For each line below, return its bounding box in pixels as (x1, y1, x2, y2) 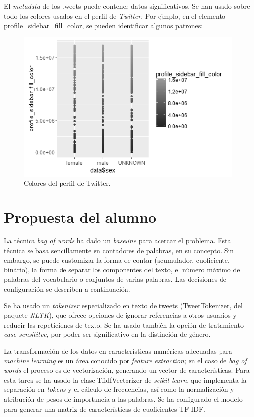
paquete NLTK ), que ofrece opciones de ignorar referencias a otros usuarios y (4, 310, 237, 320)
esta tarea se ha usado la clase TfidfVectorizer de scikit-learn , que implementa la (4, 374, 247, 385)
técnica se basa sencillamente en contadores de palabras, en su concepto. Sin (4, 245, 234, 255)
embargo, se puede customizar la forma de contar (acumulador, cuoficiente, (4, 255, 230, 265)
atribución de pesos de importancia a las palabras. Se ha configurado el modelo (4, 393, 243, 404)
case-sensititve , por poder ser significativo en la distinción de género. (4, 329, 211, 339)
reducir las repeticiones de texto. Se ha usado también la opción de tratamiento (4, 319, 244, 329)
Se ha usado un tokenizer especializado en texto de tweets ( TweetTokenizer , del (4, 300, 243, 310)
